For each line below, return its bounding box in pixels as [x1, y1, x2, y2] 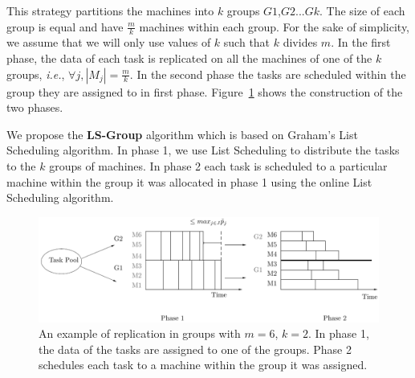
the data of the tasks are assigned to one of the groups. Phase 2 [39, 340, 352, 357]
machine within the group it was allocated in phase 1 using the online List [6, 173, 372, 190]
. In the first [331, 34, 391, 51]
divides [283, 34, 318, 51]
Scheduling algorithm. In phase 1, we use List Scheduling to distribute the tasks [6, 142, 400, 158]
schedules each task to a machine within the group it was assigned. [39, 356, 368, 373]
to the [6, 157, 36, 174]
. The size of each [319, 2, 405, 18]
